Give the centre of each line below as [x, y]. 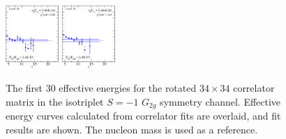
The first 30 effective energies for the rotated [101, 87]
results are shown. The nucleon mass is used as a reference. [132, 129]
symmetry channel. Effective [220, 101]
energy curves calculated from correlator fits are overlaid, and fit [143, 115]
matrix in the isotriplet [55, 101]
